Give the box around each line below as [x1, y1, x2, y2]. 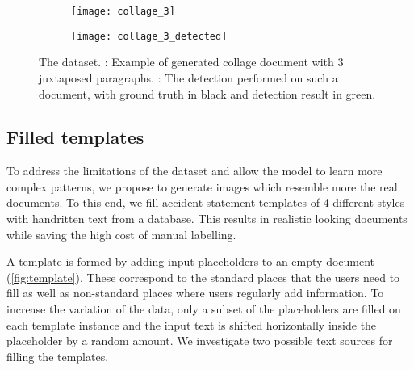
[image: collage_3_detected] [71, 30, 228, 42]
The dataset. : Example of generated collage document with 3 [39, 53, 344, 70]
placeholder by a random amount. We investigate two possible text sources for [6, 332, 393, 349]
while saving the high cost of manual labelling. [6, 225, 236, 242]
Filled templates [6, 124, 144, 149]
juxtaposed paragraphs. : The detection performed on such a [39, 69, 338, 86]
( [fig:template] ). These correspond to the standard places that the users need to [6, 268, 400, 285]
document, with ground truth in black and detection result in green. [39, 85, 376, 102]
